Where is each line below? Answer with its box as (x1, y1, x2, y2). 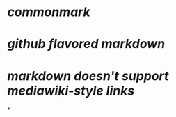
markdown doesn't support (7, 68, 169, 84)
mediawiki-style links (7, 83, 135, 98)
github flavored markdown (7, 36, 166, 52)
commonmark (7, 4, 90, 20)
